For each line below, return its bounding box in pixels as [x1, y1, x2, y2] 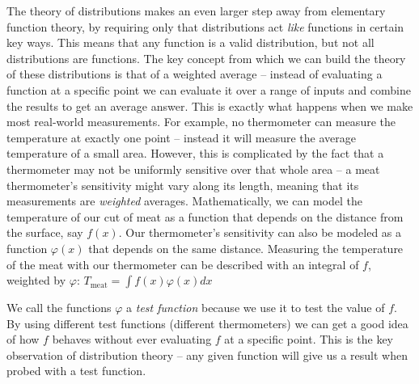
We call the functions [6, 299, 112, 316]
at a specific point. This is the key [224, 331, 394, 348]
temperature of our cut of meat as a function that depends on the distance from [6, 208, 404, 225]
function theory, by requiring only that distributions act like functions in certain [6, 18, 404, 35]
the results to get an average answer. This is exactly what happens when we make [6, 97, 413, 114]
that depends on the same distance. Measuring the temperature [88, 239, 404, 256]
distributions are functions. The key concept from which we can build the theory [6, 49, 406, 66]
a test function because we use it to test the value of [126, 299, 385, 316]
